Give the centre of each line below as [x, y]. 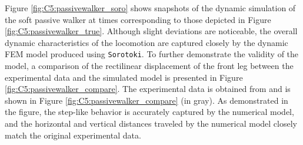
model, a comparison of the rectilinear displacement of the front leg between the [149, 66]
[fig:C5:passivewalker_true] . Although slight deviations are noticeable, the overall [151, 31]
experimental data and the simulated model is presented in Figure [124, 77]
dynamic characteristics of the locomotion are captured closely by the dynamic [146, 42]
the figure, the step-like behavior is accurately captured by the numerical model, [149, 112]
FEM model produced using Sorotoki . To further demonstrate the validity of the [152, 54]
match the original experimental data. [73, 135]
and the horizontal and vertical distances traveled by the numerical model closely [151, 123]
